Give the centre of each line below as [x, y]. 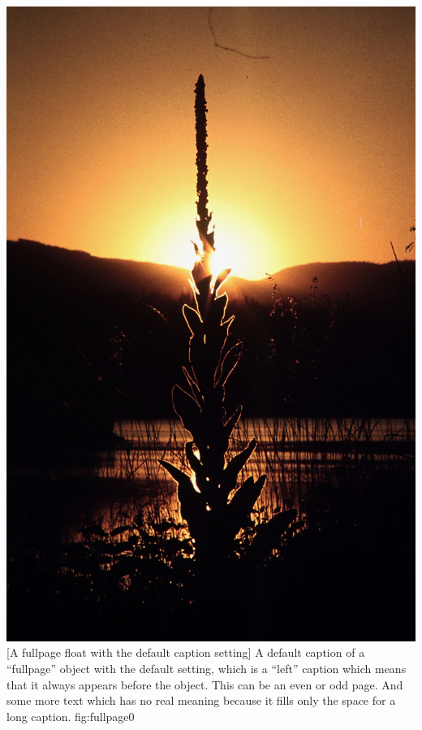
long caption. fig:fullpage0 [71, 716]
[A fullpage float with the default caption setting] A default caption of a [186, 652]
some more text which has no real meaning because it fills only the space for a [201, 700]
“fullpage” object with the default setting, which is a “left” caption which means [207, 668]
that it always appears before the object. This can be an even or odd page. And [205, 684]
